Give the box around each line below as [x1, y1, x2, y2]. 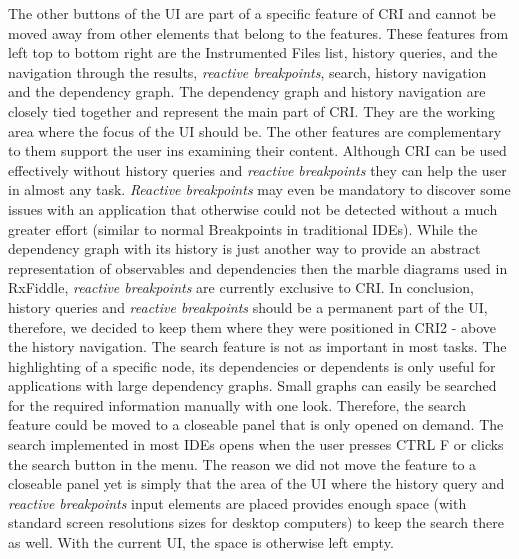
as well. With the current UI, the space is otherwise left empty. [8, 532, 394, 553]
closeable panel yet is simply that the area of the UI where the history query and [8, 473, 505, 494]
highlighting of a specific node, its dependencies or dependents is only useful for [8, 355, 496, 376]
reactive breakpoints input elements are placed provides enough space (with [8, 492, 467, 513]
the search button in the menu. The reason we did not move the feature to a [8, 453, 477, 474]
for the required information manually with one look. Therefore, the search [8, 394, 467, 415]
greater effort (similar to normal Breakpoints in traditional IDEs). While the [8, 218, 478, 239]
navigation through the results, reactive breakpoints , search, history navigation [8, 61, 487, 82]
